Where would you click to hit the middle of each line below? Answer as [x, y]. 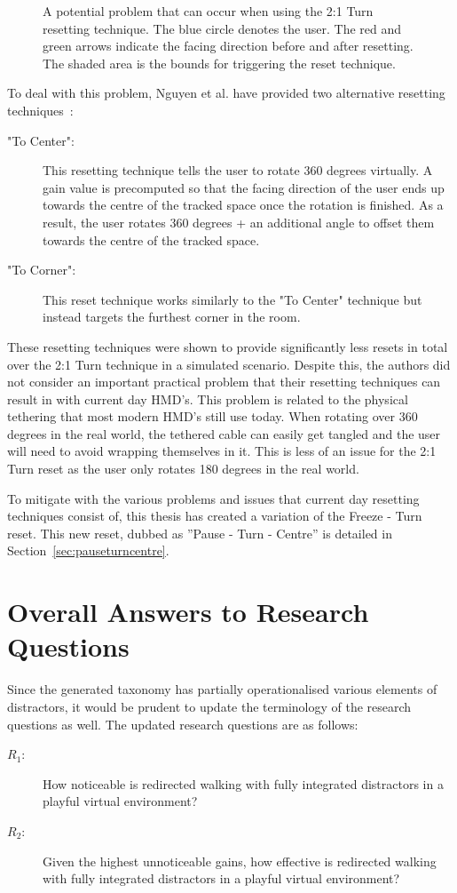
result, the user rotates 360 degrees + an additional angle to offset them [239, 222]
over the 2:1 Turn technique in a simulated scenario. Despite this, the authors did [229, 364]
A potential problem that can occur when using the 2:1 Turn [208, 11]
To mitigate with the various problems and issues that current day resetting [213, 498]
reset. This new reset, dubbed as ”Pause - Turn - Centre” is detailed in [200, 533]
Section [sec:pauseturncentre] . [88, 550]
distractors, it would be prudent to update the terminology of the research [209, 706]
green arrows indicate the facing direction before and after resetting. [228, 46]
